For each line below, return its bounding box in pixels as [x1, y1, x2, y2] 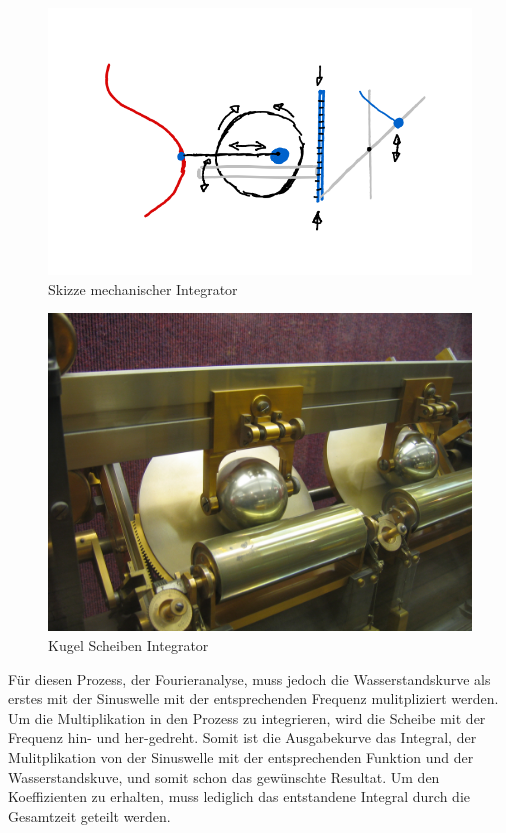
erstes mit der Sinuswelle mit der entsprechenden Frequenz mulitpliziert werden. [8, 688, 499, 709]
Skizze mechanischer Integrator [48, 278, 238, 299]
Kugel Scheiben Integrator [48, 635, 209, 656]
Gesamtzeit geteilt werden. [8, 805, 171, 826]
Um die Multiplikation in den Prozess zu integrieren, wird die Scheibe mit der [8, 707, 486, 728]
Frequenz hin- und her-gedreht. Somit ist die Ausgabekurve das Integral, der [8, 727, 477, 748]
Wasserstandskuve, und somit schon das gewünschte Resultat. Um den [8, 766, 440, 787]
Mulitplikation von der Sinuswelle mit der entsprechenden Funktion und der [8, 747, 474, 768]
